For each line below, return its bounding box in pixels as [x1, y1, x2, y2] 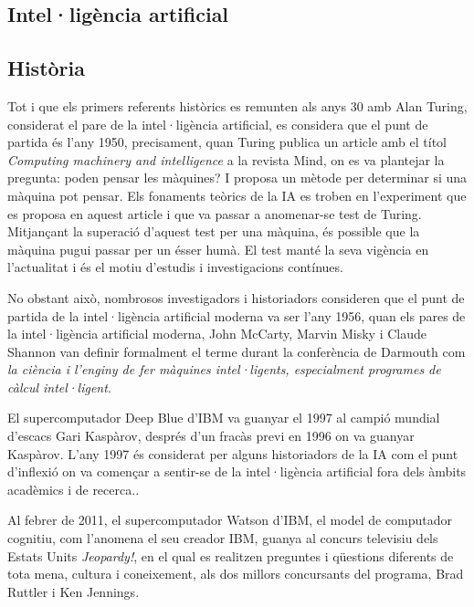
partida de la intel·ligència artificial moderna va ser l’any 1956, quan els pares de [7, 306, 466, 325]
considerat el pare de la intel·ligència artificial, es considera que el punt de [7, 114, 428, 133]
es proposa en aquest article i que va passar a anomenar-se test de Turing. [7, 204, 422, 223]
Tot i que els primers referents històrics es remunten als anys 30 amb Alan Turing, [7, 96, 468, 115]
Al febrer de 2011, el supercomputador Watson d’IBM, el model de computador [7, 510, 453, 529]
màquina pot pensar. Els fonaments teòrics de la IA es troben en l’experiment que [7, 185, 467, 204]
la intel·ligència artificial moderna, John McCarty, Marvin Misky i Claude [7, 324, 427, 343]
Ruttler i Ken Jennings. [7, 581, 140, 601]
